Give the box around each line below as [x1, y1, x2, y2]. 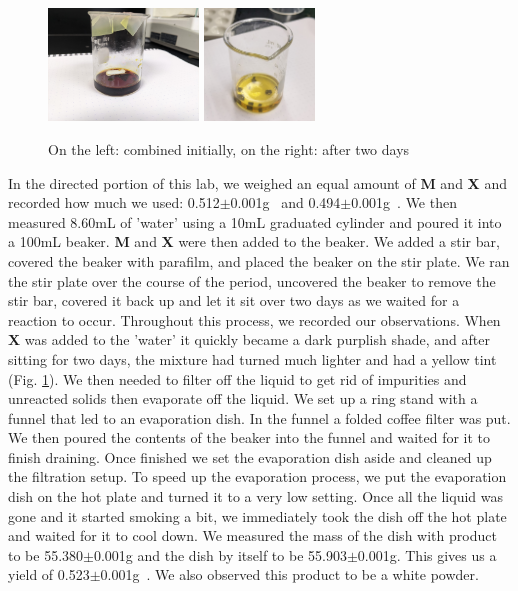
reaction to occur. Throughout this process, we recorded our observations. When [8, 309, 501, 330]
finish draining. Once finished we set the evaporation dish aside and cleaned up [8, 446, 492, 467]
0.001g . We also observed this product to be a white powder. [100, 564, 479, 585]
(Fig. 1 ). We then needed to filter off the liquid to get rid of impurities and [8, 368, 467, 389]
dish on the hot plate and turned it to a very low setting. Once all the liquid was [8, 486, 503, 507]
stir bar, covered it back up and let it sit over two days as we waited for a [8, 290, 460, 311]
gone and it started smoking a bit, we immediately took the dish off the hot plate [8, 505, 507, 526]
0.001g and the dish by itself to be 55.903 [93, 544, 347, 565]
